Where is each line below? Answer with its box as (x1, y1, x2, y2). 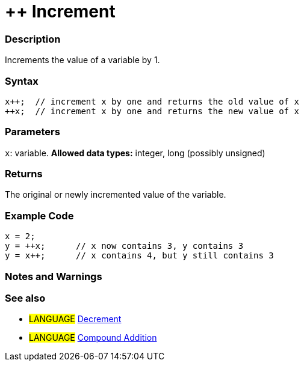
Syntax (5, 75, 39, 87)
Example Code (5, 209, 74, 222)
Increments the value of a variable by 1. (5, 55, 160, 66)
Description (5, 32, 61, 45)
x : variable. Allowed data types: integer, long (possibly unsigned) (5, 147, 265, 158)
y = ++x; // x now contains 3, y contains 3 (5, 241, 244, 251)
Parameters (5, 126, 60, 138)
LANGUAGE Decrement (29, 314, 122, 325)
